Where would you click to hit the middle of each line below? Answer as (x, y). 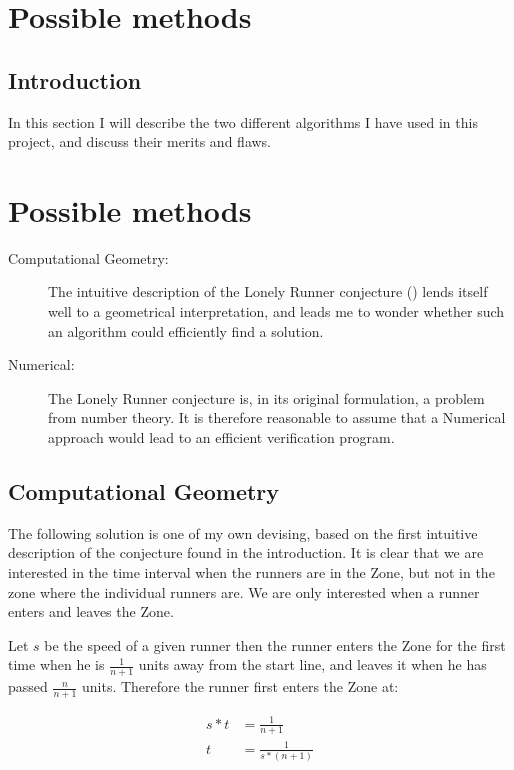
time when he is (56, 664)
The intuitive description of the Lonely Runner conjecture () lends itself (268, 291)
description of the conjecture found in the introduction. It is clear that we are (246, 552)
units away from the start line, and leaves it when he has (312, 664)
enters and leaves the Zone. (91, 611)
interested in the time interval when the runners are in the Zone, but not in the (251, 572)
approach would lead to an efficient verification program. (221, 437)
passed (28, 686)
